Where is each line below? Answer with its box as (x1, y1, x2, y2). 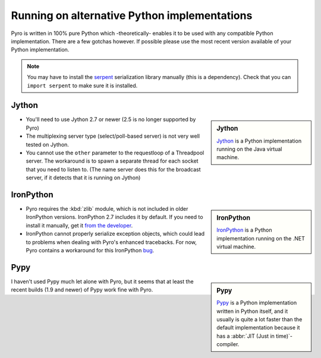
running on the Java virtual (216, 145, 282, 153)
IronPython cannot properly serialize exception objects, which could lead (26, 230, 205, 237)
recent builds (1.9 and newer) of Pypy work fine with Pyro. (11, 286, 153, 293)
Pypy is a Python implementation (216, 299, 297, 306)
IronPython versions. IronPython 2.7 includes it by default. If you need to (26, 214, 203, 221)
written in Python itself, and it (216, 308, 288, 315)
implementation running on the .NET (216, 235, 306, 242)
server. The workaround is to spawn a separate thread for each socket (26, 157, 199, 164)
